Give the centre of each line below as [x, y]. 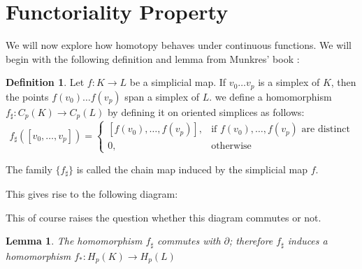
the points [27, 96]
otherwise [231, 146]
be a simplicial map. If [178, 82]
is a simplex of [289, 82]
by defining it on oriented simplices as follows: [206, 111]
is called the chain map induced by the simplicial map [192, 169]
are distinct [326, 130]
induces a [307, 241]
